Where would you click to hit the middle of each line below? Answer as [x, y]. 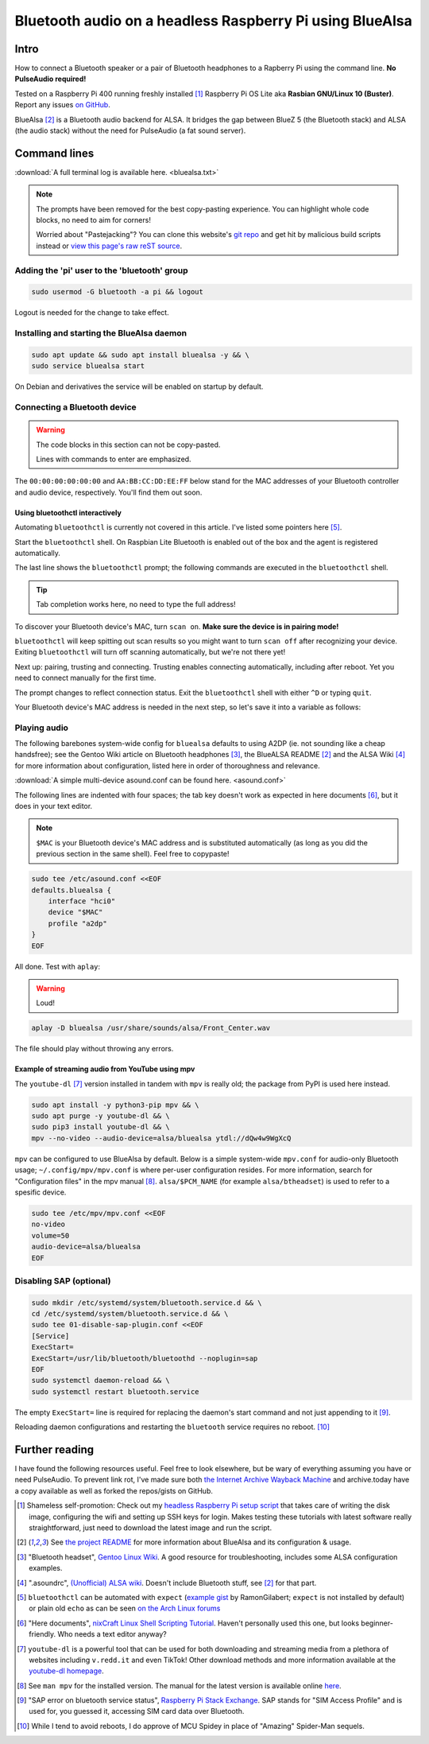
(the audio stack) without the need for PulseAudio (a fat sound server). [130, 130]
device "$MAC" [75, 912]
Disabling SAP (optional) [63, 1280]
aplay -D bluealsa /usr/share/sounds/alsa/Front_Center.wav [151, 1028]
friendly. [43, 1634]
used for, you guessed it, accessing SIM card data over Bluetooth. [137, 1711]
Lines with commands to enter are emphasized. [114, 459]
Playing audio [42, 728]
